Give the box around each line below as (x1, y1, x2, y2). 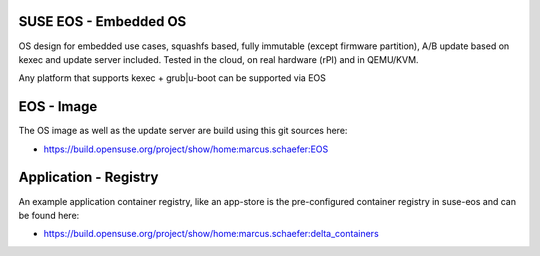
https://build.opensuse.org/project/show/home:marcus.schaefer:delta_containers (43, 228, 379, 240)
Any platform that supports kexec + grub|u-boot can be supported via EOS (18, 72, 327, 84)
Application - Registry (18, 169, 159, 186)
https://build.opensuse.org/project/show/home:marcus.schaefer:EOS (43, 143, 329, 155)
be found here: (18, 209, 80, 221)
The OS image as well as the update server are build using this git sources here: (18, 125, 348, 137)
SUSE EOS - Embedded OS (18, 13, 187, 30)
